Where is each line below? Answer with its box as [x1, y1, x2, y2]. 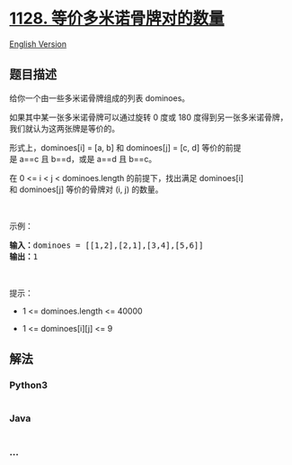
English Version [9, 38, 67, 50]
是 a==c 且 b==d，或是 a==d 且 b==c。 [9, 153, 157, 164]
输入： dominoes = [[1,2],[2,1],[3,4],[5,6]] [9, 240, 204, 251]
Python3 [9, 379, 48, 392]
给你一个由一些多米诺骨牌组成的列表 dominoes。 [9, 92, 190, 104]
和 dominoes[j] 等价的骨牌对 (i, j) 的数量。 [9, 184, 164, 195]
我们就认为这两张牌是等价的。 [9, 123, 119, 133]
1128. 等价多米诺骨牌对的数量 [9, 8, 225, 29]
